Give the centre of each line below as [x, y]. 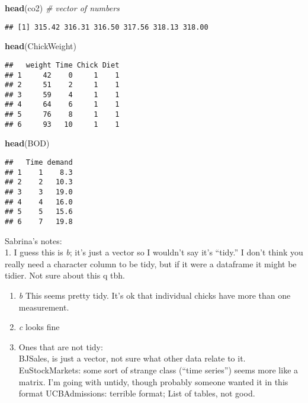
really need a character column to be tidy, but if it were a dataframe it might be [151, 263]
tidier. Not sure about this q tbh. [65, 275]
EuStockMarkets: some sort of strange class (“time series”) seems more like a [158, 370]
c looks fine [39, 327]
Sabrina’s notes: [33, 240]
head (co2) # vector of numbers [62, 8]
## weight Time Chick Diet [62, 65]
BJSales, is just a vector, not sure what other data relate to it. [132, 358]
